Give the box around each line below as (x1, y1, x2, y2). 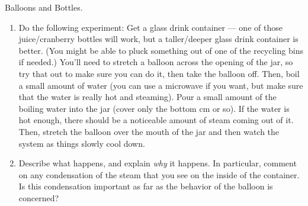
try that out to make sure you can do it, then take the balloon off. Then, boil (18, 67, 300, 79)
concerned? (18, 191, 59, 204)
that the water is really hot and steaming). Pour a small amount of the (18, 91, 277, 103)
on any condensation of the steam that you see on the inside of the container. (18, 168, 300, 181)
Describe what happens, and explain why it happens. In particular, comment (18, 157, 297, 169)
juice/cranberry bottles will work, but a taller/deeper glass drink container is (18, 33, 299, 45)
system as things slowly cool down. (18, 137, 145, 149)
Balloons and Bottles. (5, 1, 83, 13)
